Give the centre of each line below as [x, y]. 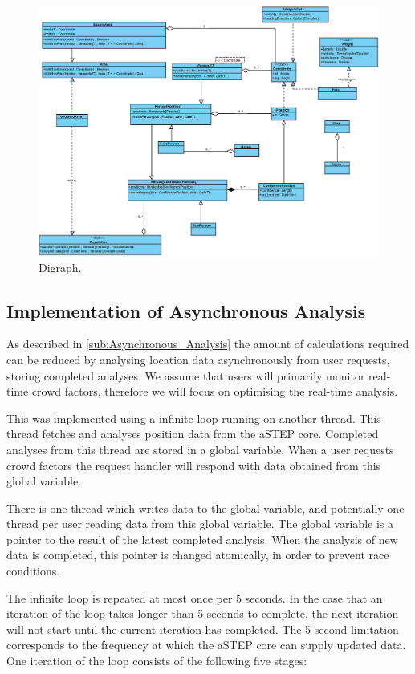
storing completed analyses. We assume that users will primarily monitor [186, 375]
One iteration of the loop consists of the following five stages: [157, 661]
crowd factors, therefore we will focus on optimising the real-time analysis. [215, 391]
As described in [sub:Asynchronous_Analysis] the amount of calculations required [208, 344]
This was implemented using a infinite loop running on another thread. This [194, 418]
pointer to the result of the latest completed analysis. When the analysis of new [202, 539]
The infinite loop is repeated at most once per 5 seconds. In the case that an [195, 597]
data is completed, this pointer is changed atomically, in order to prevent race [198, 555]
